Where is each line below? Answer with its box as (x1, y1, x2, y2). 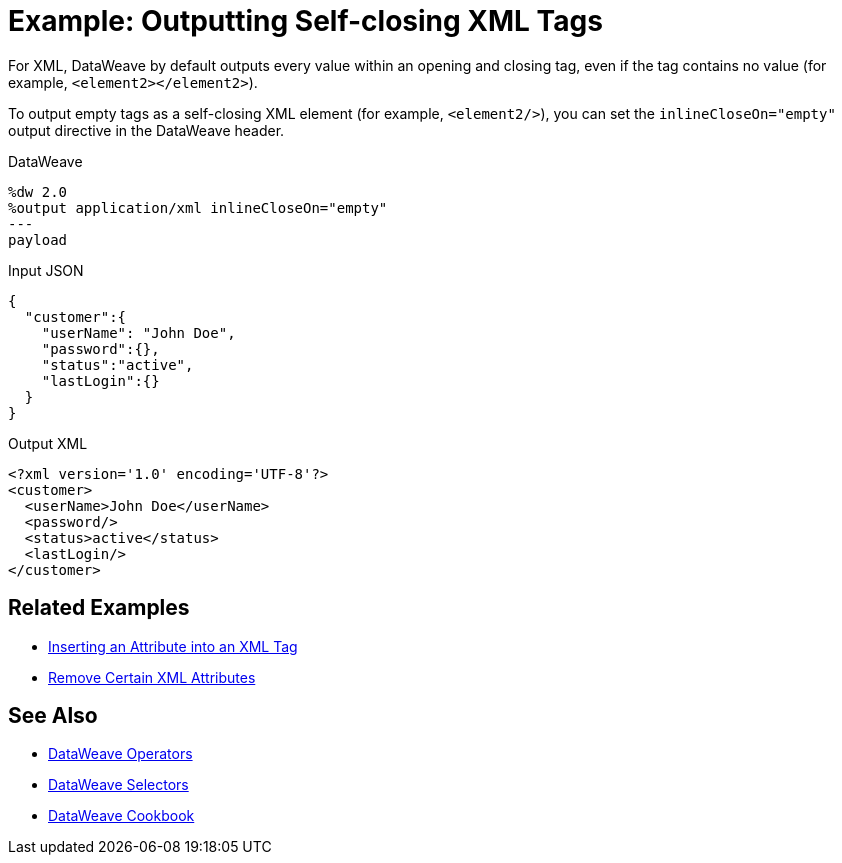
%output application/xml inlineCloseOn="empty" (8, 199, 388, 216)
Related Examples (8, 595, 190, 621)
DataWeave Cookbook (48, 807, 195, 825)
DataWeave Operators (48, 745, 193, 763)
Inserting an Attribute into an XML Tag (48, 637, 298, 655)
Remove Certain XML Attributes (48, 668, 256, 686)
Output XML (8, 434, 88, 452)
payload (8, 231, 68, 248)
